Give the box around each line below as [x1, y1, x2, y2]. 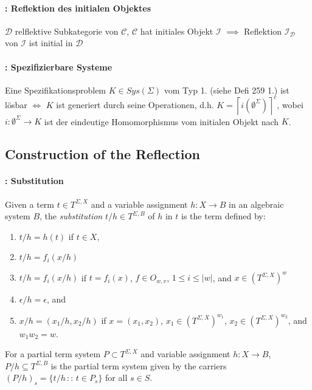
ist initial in [29, 36, 73, 49]
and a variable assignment [91, 197, 188, 210]
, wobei [277, 98, 303, 111]
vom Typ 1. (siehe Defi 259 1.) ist [164, 83, 289, 96]
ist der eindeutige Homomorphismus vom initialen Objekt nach [44, 115, 279, 128]
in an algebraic [229, 197, 284, 210]
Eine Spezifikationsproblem [5, 83, 106, 96]
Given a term [5, 197, 55, 210]
